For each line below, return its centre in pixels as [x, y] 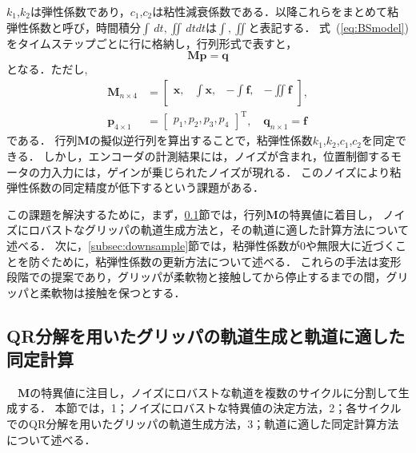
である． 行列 [42, 140]
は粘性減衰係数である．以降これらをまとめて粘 [276, 11]
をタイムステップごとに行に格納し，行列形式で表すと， [152, 43]
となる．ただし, [47, 69]
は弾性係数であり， [80, 11]
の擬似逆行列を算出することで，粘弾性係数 [201, 140]
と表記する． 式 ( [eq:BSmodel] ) [328, 27]
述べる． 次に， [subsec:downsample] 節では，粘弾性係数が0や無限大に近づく [201, 245]
